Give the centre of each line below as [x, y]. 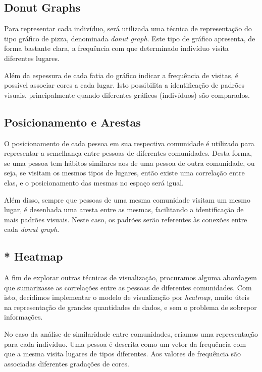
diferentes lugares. [32, 58]
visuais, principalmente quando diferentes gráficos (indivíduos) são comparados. [127, 95]
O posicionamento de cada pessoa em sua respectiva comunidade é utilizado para [129, 143]
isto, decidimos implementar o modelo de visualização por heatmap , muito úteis [127, 297]
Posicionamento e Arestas [72, 122]
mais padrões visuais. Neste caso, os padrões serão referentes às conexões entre [126, 219]
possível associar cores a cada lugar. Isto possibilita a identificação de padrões [124, 85]
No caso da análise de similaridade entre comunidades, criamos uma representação [131, 334]
